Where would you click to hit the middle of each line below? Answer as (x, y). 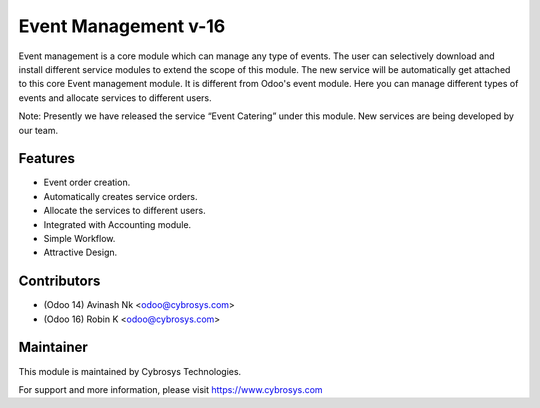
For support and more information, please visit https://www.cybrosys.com (171, 389)
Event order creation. (87, 182)
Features (46, 158)
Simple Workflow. (79, 238)
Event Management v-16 (122, 26)
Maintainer (53, 347)
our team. (38, 130)
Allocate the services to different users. (124, 211)
